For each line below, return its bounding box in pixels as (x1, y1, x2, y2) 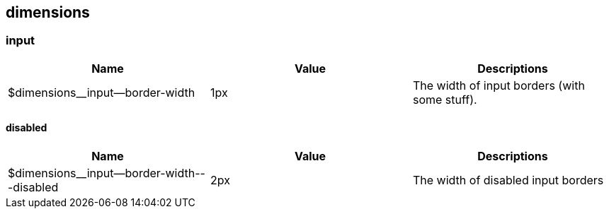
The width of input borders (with (412, 78, 585, 93)
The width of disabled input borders (412, 173, 604, 188)
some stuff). (412, 92, 477, 107)
